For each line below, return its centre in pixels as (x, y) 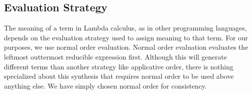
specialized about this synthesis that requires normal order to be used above (119, 76)
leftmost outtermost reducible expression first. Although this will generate (115, 56)
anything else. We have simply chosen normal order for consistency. (105, 85)
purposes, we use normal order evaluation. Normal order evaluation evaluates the (126, 47)
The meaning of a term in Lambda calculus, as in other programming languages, (126, 28)
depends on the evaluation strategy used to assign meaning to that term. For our (126, 37)
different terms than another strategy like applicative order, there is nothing (119, 66)
